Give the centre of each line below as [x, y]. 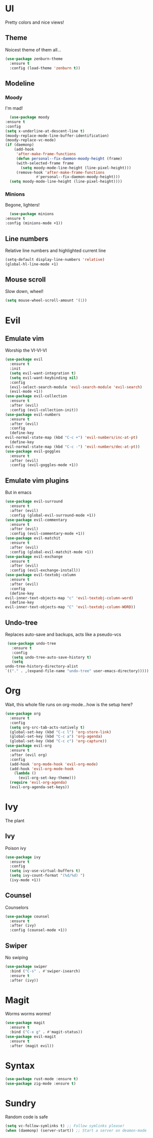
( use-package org [23, 714]
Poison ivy [16, 848]
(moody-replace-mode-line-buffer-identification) [57, 136]
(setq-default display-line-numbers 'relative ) [55, 259]
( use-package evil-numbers [33, 415]
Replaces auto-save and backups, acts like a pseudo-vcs [63, 634]
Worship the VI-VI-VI [26, 350]
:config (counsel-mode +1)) [38, 930]
